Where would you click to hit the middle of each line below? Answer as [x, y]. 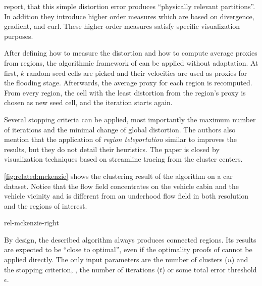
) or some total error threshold [209, 269]
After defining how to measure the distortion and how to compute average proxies [131, 53]
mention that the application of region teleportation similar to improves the [120, 139]
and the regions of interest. [46, 205]
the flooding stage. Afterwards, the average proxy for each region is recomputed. [128, 83]
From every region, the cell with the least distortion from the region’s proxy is [125, 92]
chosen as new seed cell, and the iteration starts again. [88, 102]
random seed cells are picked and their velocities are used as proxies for [137, 73]
